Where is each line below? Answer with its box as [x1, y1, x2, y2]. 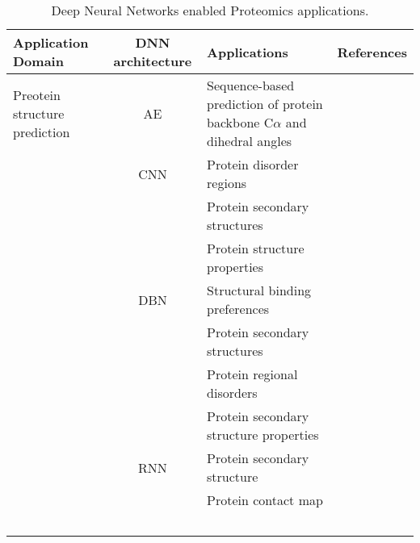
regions [207, 173, 247, 192]
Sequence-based [207, 76, 295, 94]
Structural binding [207, 281, 312, 299]
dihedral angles [207, 132, 292, 150]
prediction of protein [207, 94, 323, 113]
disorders [207, 383, 258, 402]
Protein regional [207, 365, 298, 383]
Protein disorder [207, 155, 299, 173]
